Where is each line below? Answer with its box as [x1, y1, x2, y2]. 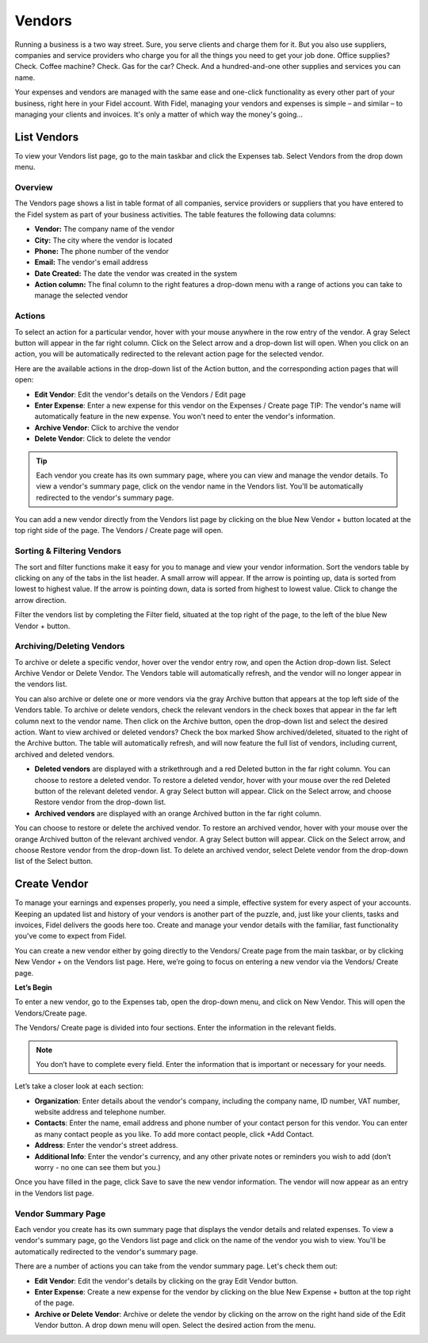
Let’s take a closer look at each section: [14, 1081, 144, 1091]
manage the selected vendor [34, 290, 128, 301]
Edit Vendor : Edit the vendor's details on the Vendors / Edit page [34, 389, 246, 399]
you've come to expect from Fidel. [14, 931, 127, 941]
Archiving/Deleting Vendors [14, 641, 125, 652]
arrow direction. [14, 595, 67, 604]
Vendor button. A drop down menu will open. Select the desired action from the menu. [34, 1321, 316, 1330]
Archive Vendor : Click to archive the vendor [34, 423, 179, 432]
